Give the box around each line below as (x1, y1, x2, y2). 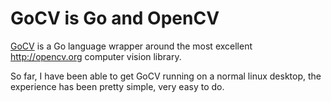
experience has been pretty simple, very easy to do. (10, 80, 225, 92)
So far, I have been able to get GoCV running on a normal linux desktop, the (10, 70, 322, 82)
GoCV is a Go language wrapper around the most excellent (10, 40, 253, 52)
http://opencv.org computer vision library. (10, 50, 182, 62)
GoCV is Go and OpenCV (10, 7, 220, 30)
